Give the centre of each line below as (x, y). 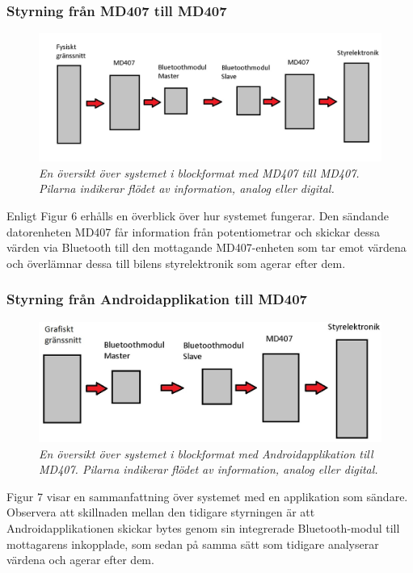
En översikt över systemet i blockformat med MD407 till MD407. (199, 172)
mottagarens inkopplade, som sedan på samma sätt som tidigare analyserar (193, 544)
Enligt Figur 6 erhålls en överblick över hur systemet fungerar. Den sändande (198, 215)
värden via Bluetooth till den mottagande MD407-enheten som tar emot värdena (206, 247)
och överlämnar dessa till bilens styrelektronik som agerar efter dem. (176, 263)
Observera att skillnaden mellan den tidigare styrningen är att (161, 512)
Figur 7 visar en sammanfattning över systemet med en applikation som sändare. (207, 496)
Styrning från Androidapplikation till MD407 (157, 299)
